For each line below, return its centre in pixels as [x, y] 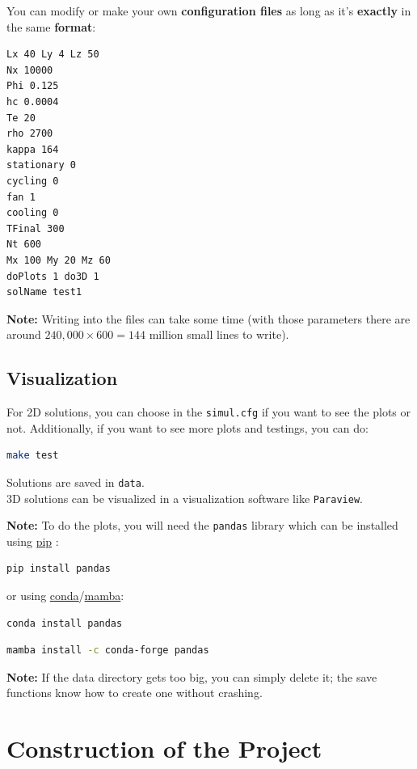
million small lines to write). [219, 334]
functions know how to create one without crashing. [135, 693]
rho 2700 [30, 134]
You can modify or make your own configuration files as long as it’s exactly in [209, 11]
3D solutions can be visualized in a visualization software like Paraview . [185, 498]
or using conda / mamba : [65, 596]
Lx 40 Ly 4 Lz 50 [53, 55]
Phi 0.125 [33, 86]
